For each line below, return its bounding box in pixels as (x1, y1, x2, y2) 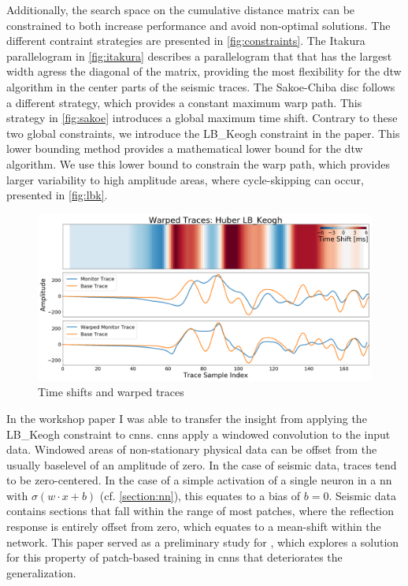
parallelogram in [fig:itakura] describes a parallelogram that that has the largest (6, 47, 392, 64)
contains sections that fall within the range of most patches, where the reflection (6, 503, 395, 519)
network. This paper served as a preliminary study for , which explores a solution (6, 533, 399, 550)
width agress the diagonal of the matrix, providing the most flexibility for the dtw (6, 63, 402, 80)
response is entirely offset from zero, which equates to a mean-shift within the (6, 518, 381, 535)
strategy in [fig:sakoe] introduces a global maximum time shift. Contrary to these (6, 109, 398, 126)
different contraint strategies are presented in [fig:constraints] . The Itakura (6, 32, 365, 49)
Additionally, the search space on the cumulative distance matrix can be (6, 2, 355, 17)
